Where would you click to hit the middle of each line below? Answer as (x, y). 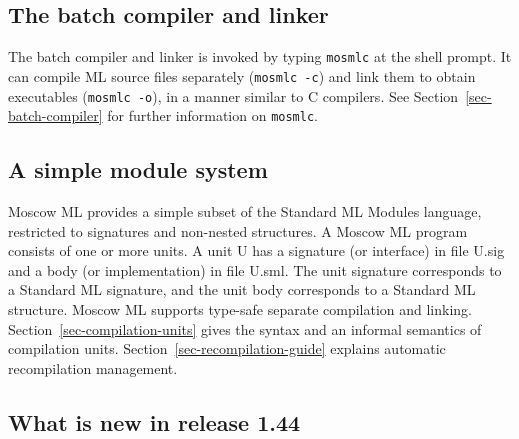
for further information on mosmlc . (212, 115)
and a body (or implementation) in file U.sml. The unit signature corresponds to (255, 269)
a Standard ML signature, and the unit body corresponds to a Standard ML (242, 289)
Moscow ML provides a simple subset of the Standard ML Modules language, (245, 211)
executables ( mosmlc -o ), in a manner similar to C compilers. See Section (233, 95)
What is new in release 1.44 (154, 421)
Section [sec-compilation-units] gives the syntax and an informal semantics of (245, 328)
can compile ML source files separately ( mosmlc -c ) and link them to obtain (242, 75)
